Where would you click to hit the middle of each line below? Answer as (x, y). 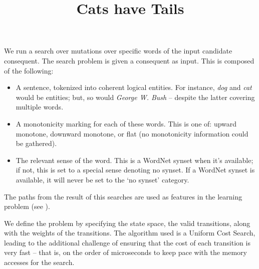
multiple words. (40, 107)
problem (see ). (27, 206)
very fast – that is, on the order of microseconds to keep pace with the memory (126, 252)
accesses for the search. (39, 262)
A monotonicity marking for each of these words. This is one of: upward (126, 123)
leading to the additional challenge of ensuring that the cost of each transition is (127, 242)
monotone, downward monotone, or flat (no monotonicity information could (132, 133)
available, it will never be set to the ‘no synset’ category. (102, 179)
